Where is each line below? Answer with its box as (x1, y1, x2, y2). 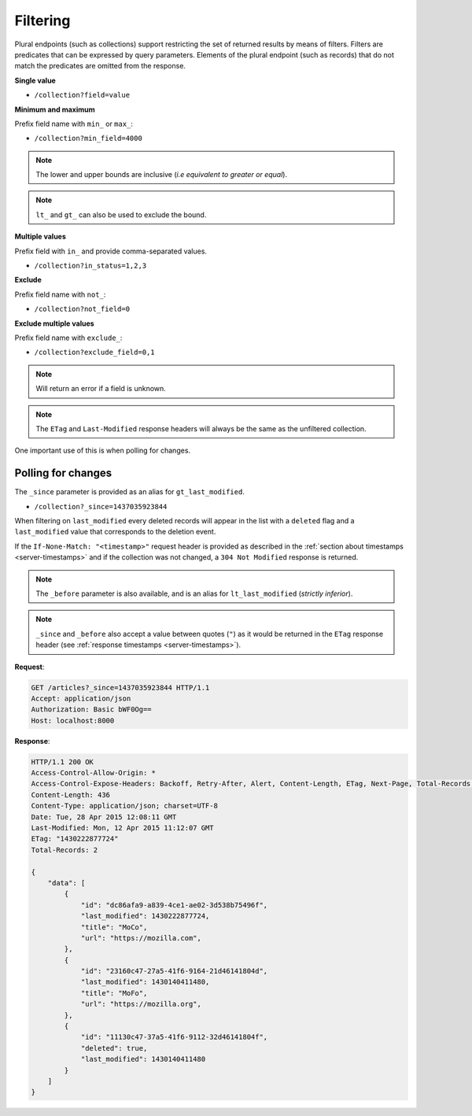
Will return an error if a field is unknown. (35, 384, 167, 394)
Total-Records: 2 (31, 845, 98, 854)
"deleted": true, (80, 1044, 148, 1052)
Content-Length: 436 (31, 790, 110, 799)
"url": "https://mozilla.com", (80, 933, 202, 942)
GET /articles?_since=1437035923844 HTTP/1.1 (31, 683, 210, 692)
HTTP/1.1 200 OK (31, 757, 94, 767)
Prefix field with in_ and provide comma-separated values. (14, 246, 208, 256)
